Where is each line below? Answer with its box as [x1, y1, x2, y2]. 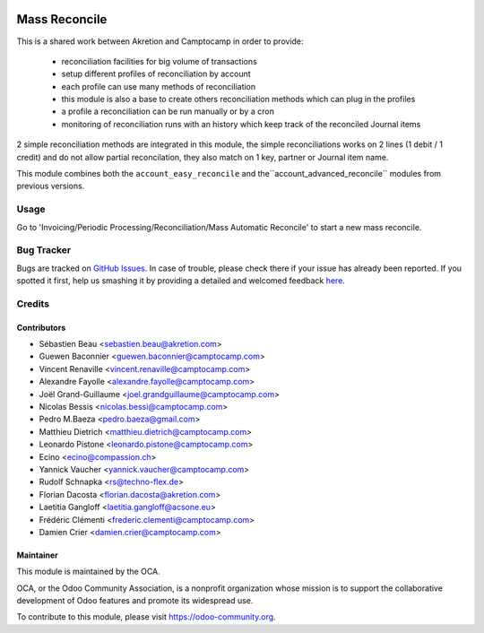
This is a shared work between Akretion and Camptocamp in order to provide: [16, 36, 304, 47]
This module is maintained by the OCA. [16, 566, 160, 577]
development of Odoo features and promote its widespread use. [16, 595, 254, 606]
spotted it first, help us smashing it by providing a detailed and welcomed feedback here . [16, 275, 345, 286]
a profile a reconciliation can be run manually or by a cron [61, 106, 275, 117]
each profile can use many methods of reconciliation [61, 81, 256, 91]
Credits [16, 297, 49, 309]
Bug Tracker [16, 244, 72, 256]
